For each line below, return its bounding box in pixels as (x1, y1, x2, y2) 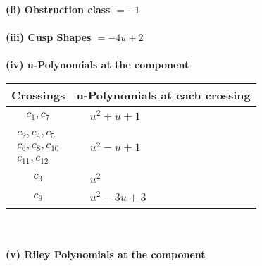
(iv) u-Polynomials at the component (6, 57, 189, 72)
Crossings (11, 86, 65, 103)
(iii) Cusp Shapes (6, 30, 92, 44)
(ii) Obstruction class (6, 2, 111, 16)
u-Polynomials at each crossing (76, 86, 251, 103)
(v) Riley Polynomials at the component (6, 246, 206, 261)
